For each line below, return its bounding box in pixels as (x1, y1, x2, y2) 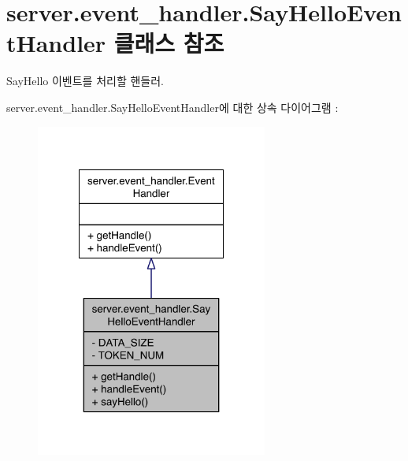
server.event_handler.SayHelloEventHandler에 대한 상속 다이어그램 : (6, 99, 339, 115)
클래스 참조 (113, 27, 224, 59)
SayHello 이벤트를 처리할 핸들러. (6, 72, 164, 89)
